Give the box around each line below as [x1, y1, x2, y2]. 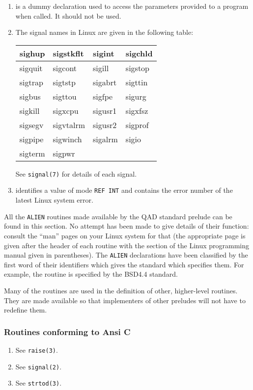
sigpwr [53, 147, 75, 159]
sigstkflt [53, 47, 84, 59]
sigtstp [53, 76, 76, 88]
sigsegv [19, 119, 44, 130]
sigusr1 [93, 104, 117, 116]
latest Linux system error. [15, 195, 93, 205]
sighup [19, 47, 45, 59]
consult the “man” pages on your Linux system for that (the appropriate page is [4, 230, 246, 240]
